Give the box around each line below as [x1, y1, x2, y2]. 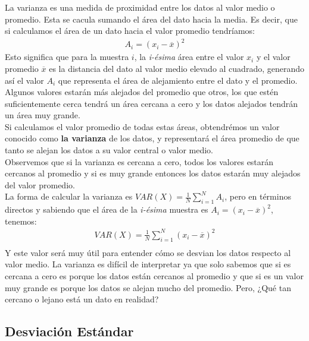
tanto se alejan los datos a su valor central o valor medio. [5, 144, 213, 156]
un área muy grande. [5, 109, 80, 121]
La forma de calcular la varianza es [5, 190, 133, 203]
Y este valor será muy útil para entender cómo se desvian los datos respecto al [5, 246, 291, 258]
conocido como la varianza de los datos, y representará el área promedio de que [5, 132, 299, 144]
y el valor [256, 50, 291, 63]
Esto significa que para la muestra [5, 50, 129, 63]
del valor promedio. [5, 178, 75, 191]
